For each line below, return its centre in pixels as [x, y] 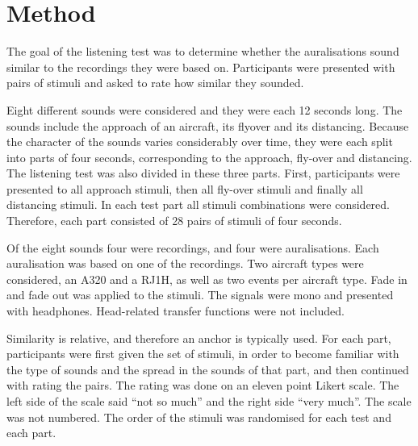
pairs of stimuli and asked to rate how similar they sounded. [155, 83]
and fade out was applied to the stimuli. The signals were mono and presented [200, 295]
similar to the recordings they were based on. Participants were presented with [201, 67]
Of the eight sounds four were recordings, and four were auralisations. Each [193, 247]
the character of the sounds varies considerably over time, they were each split [200, 142]
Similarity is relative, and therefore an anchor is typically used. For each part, [199, 338]
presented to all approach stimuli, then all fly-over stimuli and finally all [185, 188]
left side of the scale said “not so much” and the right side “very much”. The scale [209, 401]
